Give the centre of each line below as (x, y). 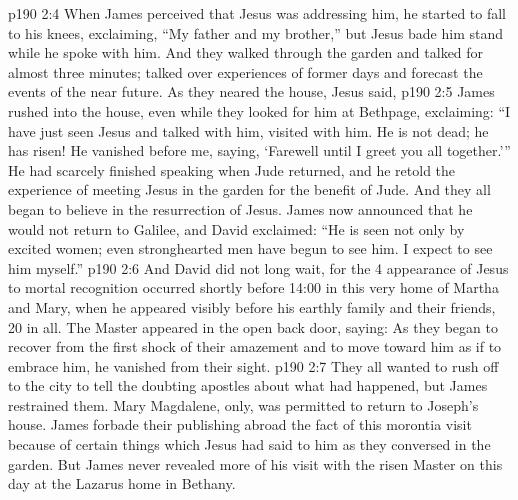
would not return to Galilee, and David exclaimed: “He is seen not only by (236, 228)
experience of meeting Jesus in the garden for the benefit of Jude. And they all (249, 189)
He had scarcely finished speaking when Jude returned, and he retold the (232, 169)
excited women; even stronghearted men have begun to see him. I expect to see (250, 248)
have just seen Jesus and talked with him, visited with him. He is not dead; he (248, 130)
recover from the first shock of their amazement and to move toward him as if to (255, 346)
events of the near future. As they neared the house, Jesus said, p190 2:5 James (251, 91)
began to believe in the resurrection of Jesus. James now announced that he (240, 208)
